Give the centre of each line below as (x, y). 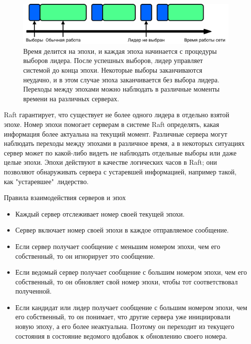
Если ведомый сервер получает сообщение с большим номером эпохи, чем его (131, 272)
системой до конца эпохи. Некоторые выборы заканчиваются (113, 70)
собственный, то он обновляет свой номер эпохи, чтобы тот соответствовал (126, 281)
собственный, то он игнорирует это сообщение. (85, 256)
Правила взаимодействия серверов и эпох (65, 197)
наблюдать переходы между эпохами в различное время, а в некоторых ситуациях (124, 143)
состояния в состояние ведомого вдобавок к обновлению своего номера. (121, 336)
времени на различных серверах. (71, 98)
